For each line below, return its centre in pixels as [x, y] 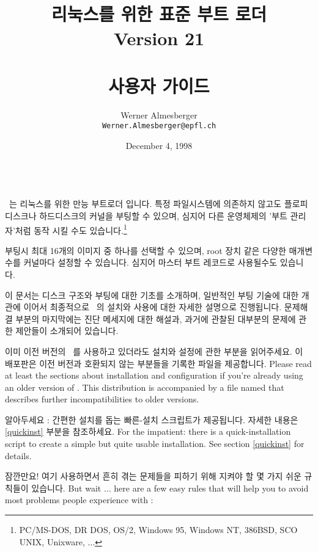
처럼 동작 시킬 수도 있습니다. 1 [71, 229]
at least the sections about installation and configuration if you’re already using [154, 375]
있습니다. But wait [66, 488]
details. [18, 455]
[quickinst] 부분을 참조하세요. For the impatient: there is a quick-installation [148, 431]
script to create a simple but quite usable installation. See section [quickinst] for [155, 444]
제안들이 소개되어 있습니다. [67, 331]
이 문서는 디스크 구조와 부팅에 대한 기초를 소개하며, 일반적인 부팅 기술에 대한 [152, 295]
